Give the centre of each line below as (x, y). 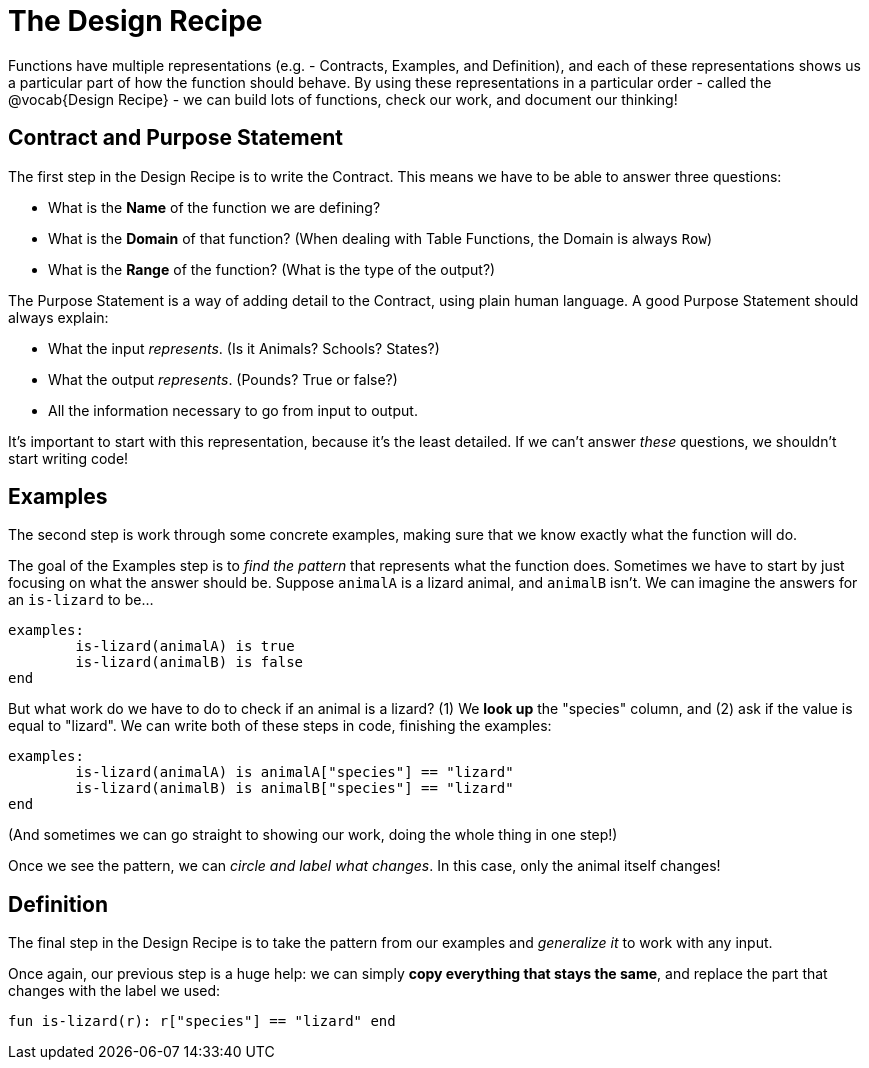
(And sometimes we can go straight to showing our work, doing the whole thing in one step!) (313, 835)
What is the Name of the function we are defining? (214, 207)
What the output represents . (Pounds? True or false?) (223, 379)
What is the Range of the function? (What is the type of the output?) (272, 269)
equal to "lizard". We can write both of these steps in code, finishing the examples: (280, 726)
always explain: (58, 317)
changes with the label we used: (114, 991)
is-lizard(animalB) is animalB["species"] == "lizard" (294, 788)
